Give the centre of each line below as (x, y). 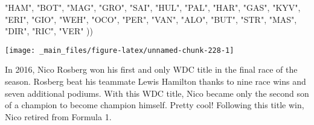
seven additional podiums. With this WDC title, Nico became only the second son (157, 93)
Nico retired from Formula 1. (58, 116)
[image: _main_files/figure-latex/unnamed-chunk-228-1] (120, 50)
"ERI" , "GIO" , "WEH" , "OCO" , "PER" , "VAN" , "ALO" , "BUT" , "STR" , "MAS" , (151, 19)
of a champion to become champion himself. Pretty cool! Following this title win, (155, 105)
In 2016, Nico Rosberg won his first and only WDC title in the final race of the (151, 69)
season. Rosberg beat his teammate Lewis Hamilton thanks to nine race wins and (155, 81)
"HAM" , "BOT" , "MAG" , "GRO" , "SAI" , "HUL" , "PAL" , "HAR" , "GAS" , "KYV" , (153, 7)
